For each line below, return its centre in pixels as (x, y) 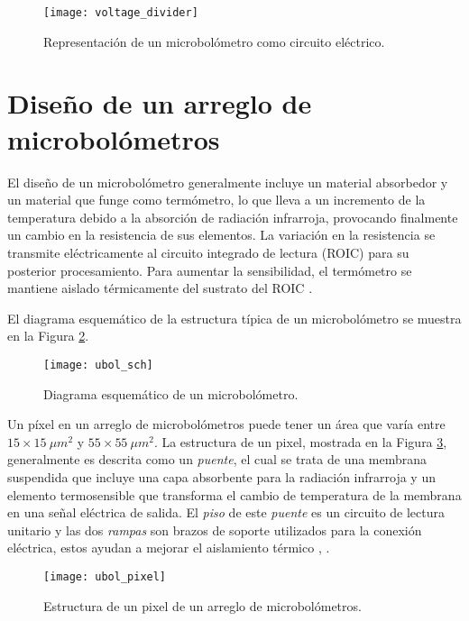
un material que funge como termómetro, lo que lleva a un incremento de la (216, 200)
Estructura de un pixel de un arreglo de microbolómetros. (202, 605)
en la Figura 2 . (48, 336)
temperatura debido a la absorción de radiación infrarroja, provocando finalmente (233, 217)
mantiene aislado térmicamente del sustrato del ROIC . (160, 288)
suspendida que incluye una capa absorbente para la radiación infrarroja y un (221, 476)
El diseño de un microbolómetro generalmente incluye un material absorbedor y (228, 182)
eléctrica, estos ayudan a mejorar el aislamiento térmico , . (169, 548)
